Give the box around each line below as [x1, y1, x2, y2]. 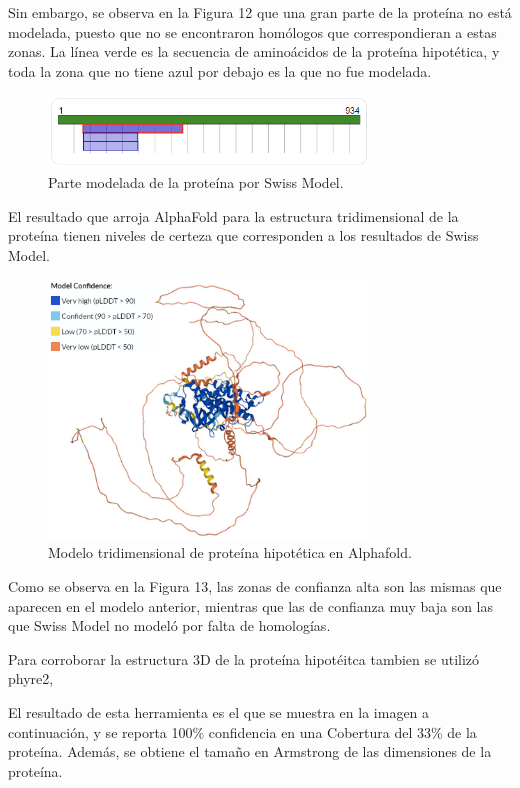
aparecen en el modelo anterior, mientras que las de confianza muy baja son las [8, 595, 493, 616]
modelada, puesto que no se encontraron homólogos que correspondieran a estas [8, 21, 497, 42]
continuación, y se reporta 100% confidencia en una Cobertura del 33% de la [8, 721, 477, 742]
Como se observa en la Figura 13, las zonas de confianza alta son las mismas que [8, 575, 502, 596]
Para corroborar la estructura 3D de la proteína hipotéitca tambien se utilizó [8, 648, 480, 669]
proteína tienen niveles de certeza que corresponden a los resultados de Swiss [8, 225, 479, 246]
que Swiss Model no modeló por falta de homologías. [8, 615, 331, 636]
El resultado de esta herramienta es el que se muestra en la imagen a [8, 701, 430, 722]
